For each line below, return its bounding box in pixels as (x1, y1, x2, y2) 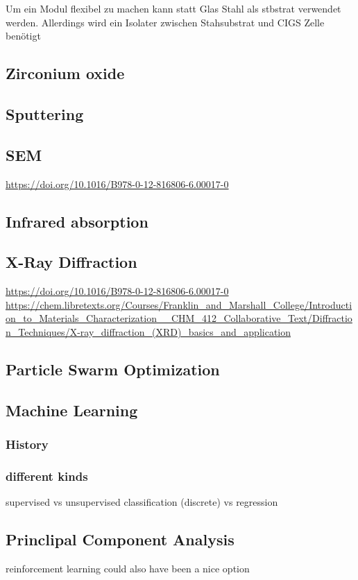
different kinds (6, 467, 88, 484)
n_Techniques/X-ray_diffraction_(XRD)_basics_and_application (6, 324, 291, 339)
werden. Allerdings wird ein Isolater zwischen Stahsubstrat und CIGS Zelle (6, 15, 325, 29)
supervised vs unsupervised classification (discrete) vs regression (6, 495, 278, 509)
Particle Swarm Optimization (6, 358, 220, 379)
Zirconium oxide (6, 62, 125, 84)
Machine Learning (6, 399, 138, 420)
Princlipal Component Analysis (6, 529, 235, 550)
